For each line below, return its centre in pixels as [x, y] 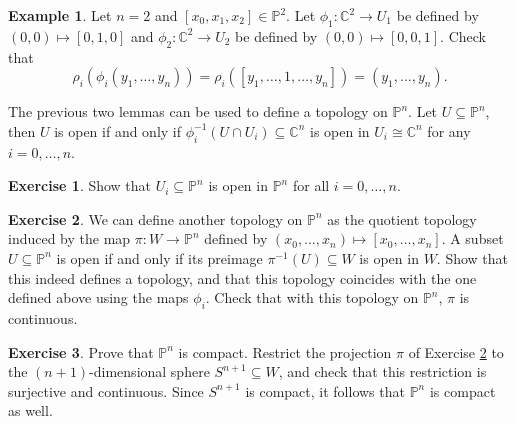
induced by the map [69, 238]
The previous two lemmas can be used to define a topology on [198, 111]
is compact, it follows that [325, 390]
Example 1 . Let [60, 15]
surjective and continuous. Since [106, 390]
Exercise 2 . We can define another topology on [155, 218]
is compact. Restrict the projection [285, 351]
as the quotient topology [402, 218]
